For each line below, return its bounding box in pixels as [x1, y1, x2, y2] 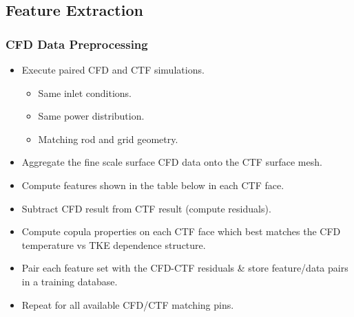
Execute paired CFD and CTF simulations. [21, 63, 205, 76]
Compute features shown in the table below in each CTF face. [21, 177, 284, 192]
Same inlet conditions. [38, 85, 132, 100]
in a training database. [21, 274, 118, 288]
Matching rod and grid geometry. [38, 131, 178, 146]
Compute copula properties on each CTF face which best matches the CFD [21, 224, 341, 239]
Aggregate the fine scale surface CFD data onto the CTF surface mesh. [21, 155, 322, 169]
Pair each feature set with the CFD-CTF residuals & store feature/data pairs [21, 261, 348, 275]
